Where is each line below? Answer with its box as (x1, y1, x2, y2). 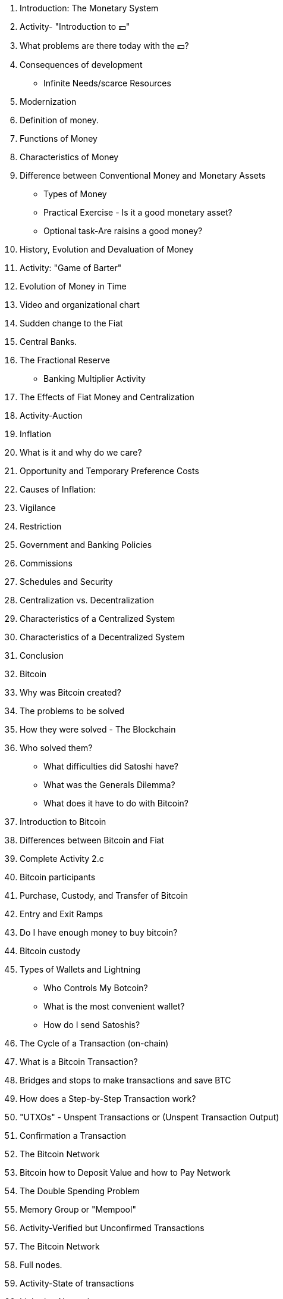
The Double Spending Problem (20, 1186, 140, 1196)
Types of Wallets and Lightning (20, 964, 141, 974)
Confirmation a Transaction (20, 1130, 126, 1141)
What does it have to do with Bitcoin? (43, 798, 188, 808)
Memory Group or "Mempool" (20, 1204, 136, 1214)
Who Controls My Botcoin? (43, 983, 148, 993)
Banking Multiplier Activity (43, 373, 146, 384)
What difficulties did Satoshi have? (43, 761, 178, 771)
